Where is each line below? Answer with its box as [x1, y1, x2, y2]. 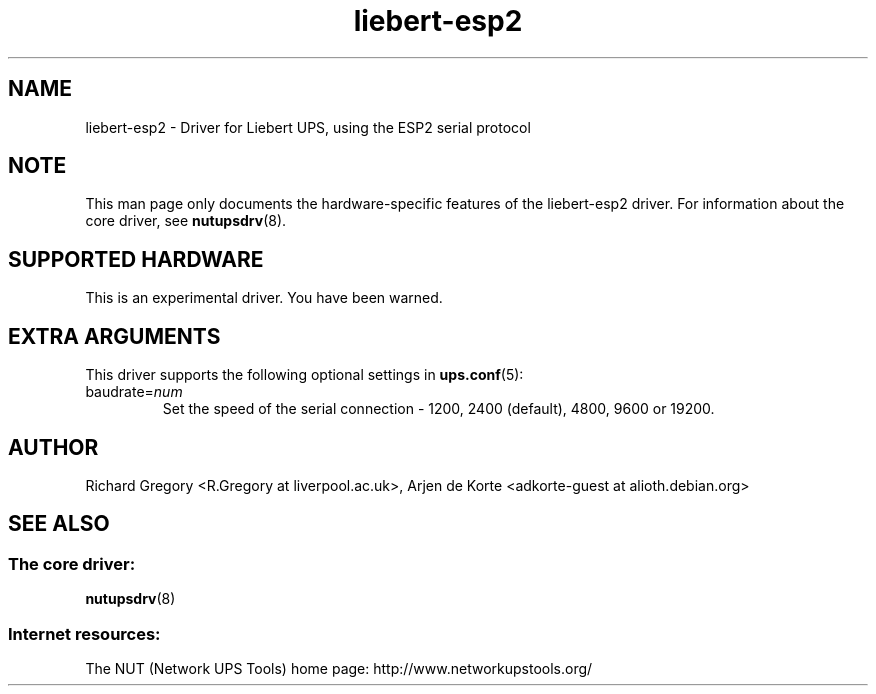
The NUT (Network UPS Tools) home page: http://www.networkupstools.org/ [85, 659, 593, 677]
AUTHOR [8, 434, 99, 460]
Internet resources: [8, 623, 161, 644]
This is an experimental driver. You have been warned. [85, 289, 443, 307]
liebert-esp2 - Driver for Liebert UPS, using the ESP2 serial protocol [85, 118, 531, 136]
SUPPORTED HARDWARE [8, 246, 264, 272]
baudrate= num [85, 383, 183, 401]
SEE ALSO [8, 511, 110, 537]
